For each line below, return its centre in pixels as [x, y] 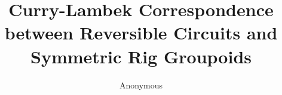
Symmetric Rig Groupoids [141, 56]
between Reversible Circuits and [141, 33]
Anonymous [141, 85]
